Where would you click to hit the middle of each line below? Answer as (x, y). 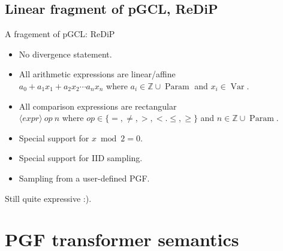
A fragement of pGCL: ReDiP (60, 34)
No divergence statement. (65, 54)
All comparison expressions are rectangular (98, 106)
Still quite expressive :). (48, 198)
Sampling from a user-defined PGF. (84, 178)
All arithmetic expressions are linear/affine (97, 74)
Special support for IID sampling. (81, 158)
